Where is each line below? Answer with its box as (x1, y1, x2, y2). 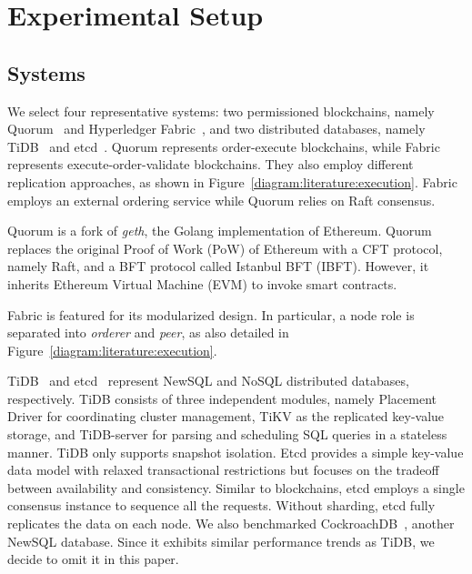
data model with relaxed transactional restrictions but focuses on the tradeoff (7, 460, 439, 479)
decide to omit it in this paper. (7, 549, 179, 569)
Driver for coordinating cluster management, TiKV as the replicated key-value (7, 407, 445, 426)
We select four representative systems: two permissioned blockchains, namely (7, 101, 435, 120)
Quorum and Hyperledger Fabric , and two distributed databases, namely (7, 119, 426, 138)
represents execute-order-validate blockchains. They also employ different (7, 155, 414, 174)
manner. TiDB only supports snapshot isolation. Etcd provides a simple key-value (7, 442, 464, 461)
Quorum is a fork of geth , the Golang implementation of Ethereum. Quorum (7, 221, 432, 240)
